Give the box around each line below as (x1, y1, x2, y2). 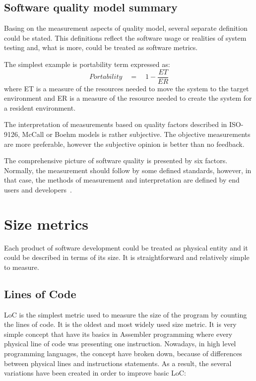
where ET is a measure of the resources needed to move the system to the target (4, 83, 249, 93)
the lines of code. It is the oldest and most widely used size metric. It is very (4, 319, 237, 329)
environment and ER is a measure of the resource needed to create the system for (4, 93, 252, 103)
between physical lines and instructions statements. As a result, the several (4, 358, 232, 368)
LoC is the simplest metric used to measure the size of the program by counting (4, 309, 247, 319)
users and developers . (4, 184, 72, 194)
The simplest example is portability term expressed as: (4, 59, 170, 69)
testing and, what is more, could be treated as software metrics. (4, 42, 198, 53)
